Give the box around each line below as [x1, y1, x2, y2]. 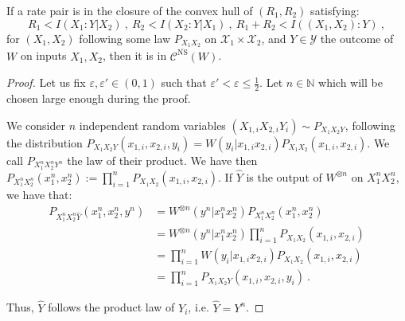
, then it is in [103, 47, 167, 64]
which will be [318, 74, 383, 91]
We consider [6, 116, 66, 133]
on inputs [20, 47, 67, 64]
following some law [79, 29, 171, 46]
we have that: [6, 186, 72, 202]
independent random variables [79, 116, 226, 133]
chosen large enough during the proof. [6, 89, 191, 106]
